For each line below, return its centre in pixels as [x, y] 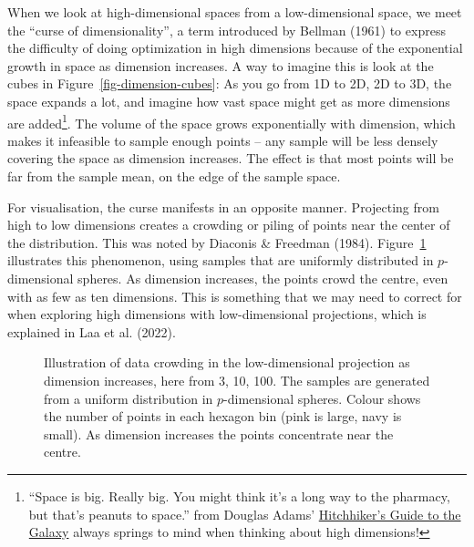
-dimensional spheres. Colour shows [322, 398]
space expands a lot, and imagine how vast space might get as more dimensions [229, 101]
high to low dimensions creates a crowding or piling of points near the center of [229, 225]
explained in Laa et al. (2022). [92, 331]
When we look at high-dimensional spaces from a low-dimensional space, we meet [235, 12]
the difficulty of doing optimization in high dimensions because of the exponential [235, 48]
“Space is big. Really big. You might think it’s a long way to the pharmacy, [239, 495]
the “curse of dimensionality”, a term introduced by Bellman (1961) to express [227, 30]
